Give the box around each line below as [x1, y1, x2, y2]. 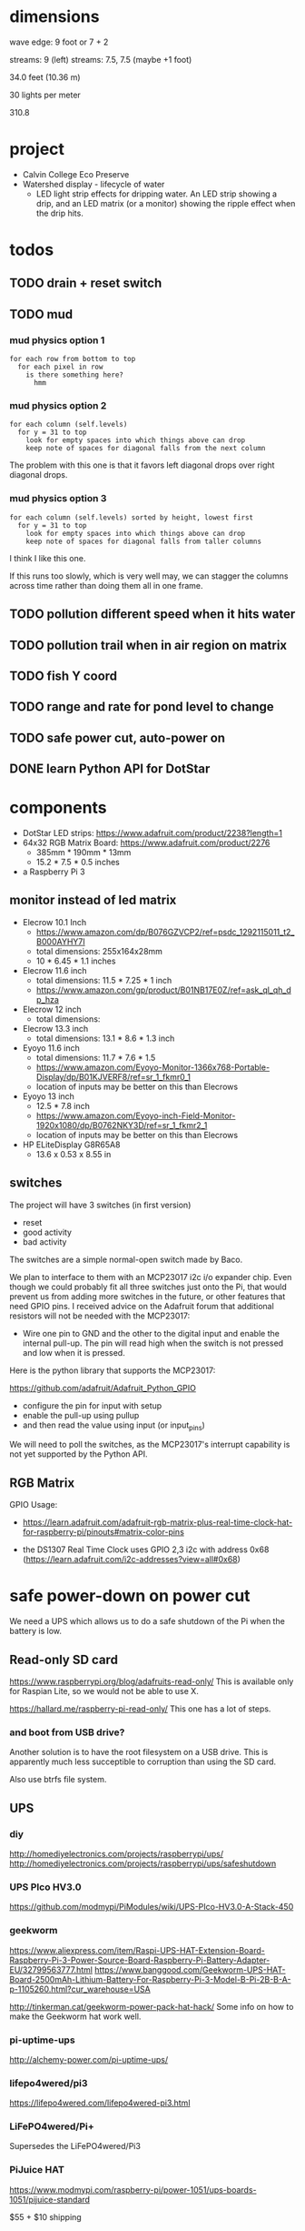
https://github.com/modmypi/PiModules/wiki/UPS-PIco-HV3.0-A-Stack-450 [9, 1902, 294, 1913]
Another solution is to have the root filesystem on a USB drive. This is [9, 1747, 269, 1758]
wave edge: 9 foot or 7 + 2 [9, 36, 109, 47]
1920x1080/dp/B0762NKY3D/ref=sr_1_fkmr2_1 [35, 1119, 208, 1130]
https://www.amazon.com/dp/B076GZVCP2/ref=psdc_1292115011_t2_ [35, 926, 295, 937]
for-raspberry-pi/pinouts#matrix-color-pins [22, 1527, 184, 1538]
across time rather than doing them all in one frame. [9, 580, 203, 591]
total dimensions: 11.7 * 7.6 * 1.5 [35, 1052, 156, 1063]
